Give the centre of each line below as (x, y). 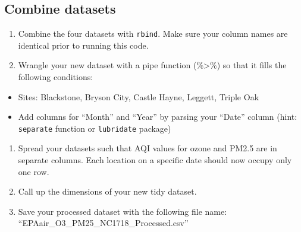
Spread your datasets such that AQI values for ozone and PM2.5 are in (148, 148)
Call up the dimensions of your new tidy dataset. (107, 191)
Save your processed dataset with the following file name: (123, 211)
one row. (34, 171)
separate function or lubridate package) (95, 128)
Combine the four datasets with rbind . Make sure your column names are (153, 34)
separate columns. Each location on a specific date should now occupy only (155, 160)
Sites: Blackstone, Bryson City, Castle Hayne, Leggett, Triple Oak (139, 96)
